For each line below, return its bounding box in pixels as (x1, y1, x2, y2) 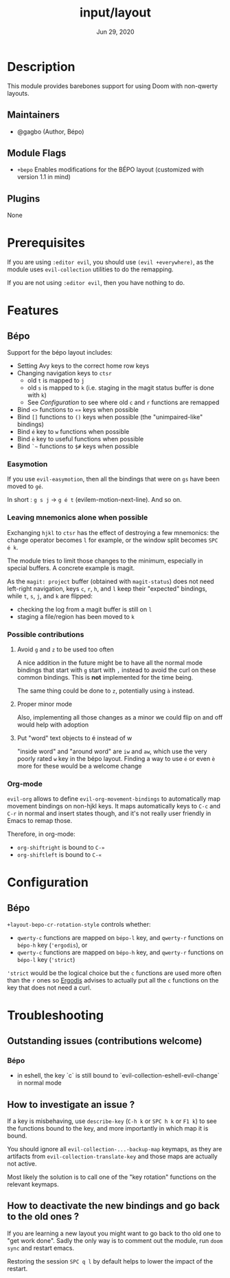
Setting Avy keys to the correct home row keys (16, 362, 150, 370)
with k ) (27, 391, 47, 399)
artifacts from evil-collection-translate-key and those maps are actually (7, 1152, 218, 1160)
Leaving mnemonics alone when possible (7, 513, 148, 523)
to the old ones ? (7, 1211, 80, 1223)
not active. (7, 1159, 37, 1168)
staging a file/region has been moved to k (16, 612, 135, 620)
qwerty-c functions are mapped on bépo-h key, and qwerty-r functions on (16, 948, 224, 956)
